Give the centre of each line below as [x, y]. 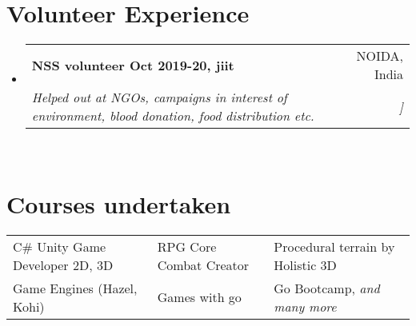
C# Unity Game [60, 246]
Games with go [199, 297]
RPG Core [187, 246]
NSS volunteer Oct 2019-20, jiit [133, 65]
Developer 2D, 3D [63, 264]
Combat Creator [203, 264]
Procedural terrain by [334, 246]
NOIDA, [380, 56]
